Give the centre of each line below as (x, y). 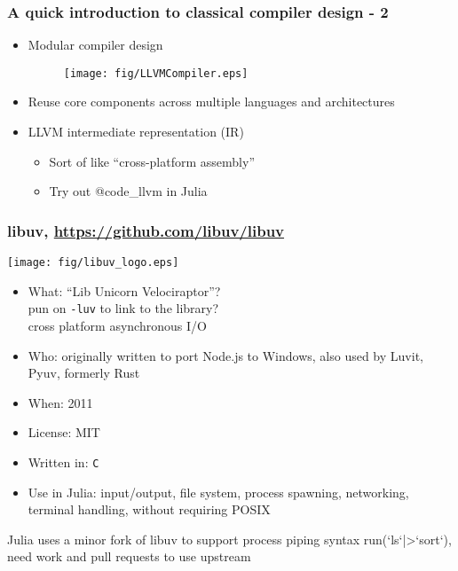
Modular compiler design (95, 45)
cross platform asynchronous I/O (117, 325)
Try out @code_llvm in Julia (128, 191)
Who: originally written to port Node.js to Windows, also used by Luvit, (225, 355)
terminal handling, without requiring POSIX (149, 509)
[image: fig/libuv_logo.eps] (93, 263)
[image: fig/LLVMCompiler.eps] (156, 73)
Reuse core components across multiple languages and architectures (211, 102)
